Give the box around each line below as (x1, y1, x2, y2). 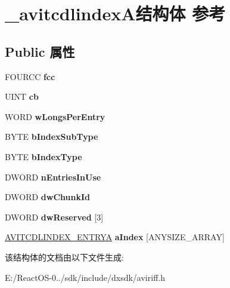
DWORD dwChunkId (5, 191, 91, 203)
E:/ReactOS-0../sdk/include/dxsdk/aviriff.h (5, 271, 165, 283)
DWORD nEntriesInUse (5, 170, 101, 183)
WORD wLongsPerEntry (5, 110, 105, 122)
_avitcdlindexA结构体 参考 (5, 1, 226, 26)
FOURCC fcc (5, 70, 55, 82)
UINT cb (5, 90, 39, 103)
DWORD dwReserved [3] (5, 210, 104, 223)
